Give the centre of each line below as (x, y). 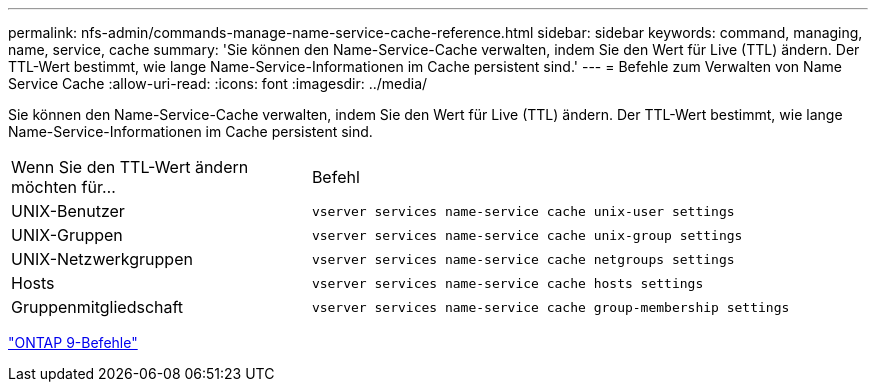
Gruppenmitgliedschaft (97, 307)
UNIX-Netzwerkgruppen (102, 259)
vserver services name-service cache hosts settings (507, 283)
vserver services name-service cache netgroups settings (523, 259)
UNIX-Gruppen (67, 235)
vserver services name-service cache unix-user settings (523, 211)
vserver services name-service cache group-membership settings (550, 307)
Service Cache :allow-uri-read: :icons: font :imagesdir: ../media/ (218, 83)
